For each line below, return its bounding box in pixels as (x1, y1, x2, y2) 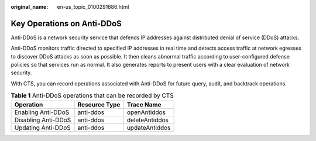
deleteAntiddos (126, 116, 169, 124)
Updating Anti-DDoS (14, 123, 71, 132)
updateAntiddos (126, 123, 171, 132)
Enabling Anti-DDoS (14, 108, 70, 116)
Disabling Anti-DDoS (14, 116, 71, 124)
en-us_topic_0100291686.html (57, 4, 129, 10)
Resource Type (77, 100, 121, 108)
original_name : (11, 4, 49, 10)
